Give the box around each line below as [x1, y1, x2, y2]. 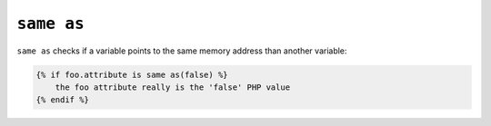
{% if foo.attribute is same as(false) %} [35, 69, 228, 80]
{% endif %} [35, 95, 90, 105]
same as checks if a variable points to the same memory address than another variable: [16, 45, 347, 56]
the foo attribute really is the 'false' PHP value [55, 82, 291, 92]
